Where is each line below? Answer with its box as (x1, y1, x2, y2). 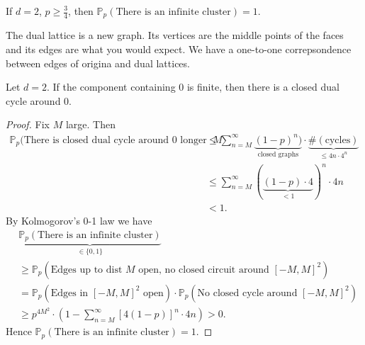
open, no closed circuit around (138, 264, 269, 275)
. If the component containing (47, 79, 176, 94)
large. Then (65, 117, 116, 132)
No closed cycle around (197, 288, 298, 298)
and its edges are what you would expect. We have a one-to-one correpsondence (6, 42, 352, 57)
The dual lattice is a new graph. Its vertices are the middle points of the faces (6, 28, 344, 43)
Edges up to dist (50, 264, 123, 275)
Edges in (50, 288, 89, 298)
